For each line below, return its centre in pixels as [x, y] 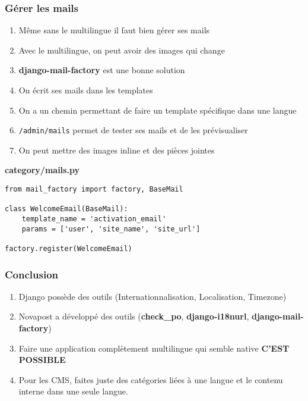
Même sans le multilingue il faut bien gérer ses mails [114, 30]
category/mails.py [42, 170]
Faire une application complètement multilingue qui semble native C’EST [154, 348]
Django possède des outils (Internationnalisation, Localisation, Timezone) [153, 296]
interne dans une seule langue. [73, 391]
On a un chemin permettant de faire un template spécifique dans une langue [158, 110]
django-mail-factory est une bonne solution [102, 70]
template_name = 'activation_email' [94, 219]
